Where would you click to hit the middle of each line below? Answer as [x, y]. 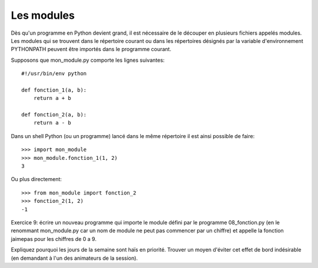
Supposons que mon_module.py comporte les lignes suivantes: [88, 60]
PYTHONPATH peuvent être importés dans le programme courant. [91, 49]
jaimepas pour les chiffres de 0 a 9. [54, 239]
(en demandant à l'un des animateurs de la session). [74, 258]
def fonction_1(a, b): [54, 90]
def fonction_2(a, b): [54, 115]
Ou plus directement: [36, 179]
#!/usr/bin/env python [54, 74]
